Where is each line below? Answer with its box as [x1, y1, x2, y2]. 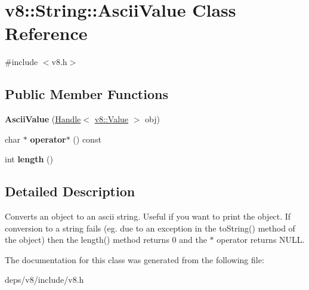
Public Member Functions [5, 85, 168, 103]
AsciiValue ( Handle [5, 113, 81, 125]
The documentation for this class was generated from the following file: [5, 253, 264, 266]
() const [73, 132, 101, 145]
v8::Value [94, 113, 129, 125]
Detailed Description [5, 182, 135, 200]
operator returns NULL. [217, 233, 305, 246]
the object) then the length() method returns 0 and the [5, 233, 207, 246]
